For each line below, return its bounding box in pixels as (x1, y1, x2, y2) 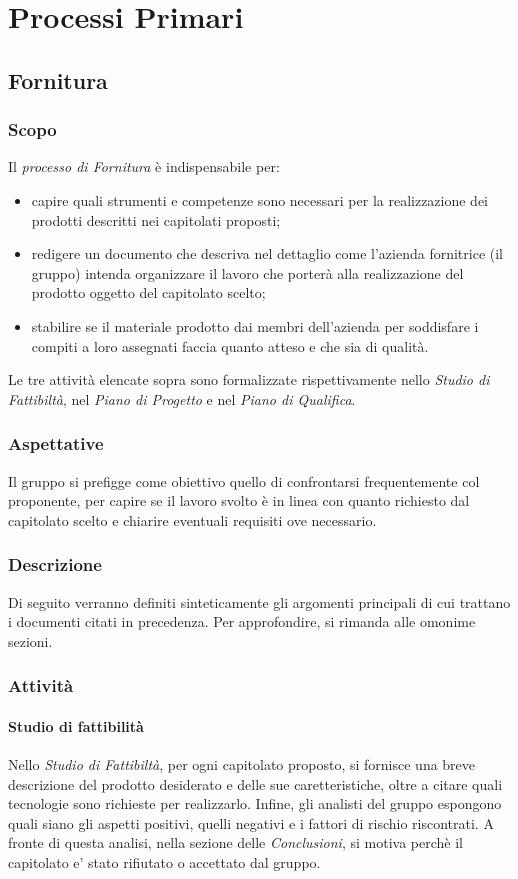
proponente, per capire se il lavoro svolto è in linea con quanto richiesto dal (8, 490, 470, 511)
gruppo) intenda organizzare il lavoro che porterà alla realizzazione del (31, 262, 464, 283)
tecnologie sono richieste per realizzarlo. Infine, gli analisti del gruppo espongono (8, 793, 502, 814)
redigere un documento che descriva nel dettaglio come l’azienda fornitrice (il (31, 243, 503, 264)
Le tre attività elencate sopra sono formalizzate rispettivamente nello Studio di (8, 369, 490, 390)
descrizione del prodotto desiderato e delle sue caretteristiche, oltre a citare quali (8, 773, 503, 794)
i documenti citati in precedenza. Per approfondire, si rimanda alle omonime (8, 611, 476, 632)
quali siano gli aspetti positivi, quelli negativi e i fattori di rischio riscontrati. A (8, 812, 494, 833)
